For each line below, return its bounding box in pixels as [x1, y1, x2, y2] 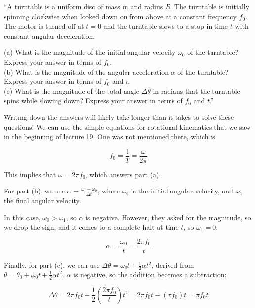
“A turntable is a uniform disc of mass [4, 1, 120, 11]
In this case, [4, 212, 41, 222]
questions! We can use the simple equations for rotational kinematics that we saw [4, 121, 251, 132]
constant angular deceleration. [4, 30, 95, 40]
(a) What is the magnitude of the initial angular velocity [4, 47, 176, 57]
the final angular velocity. [4, 195, 81, 206]
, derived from [151, 260, 194, 270]
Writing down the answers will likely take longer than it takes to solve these [4, 112, 234, 122]
